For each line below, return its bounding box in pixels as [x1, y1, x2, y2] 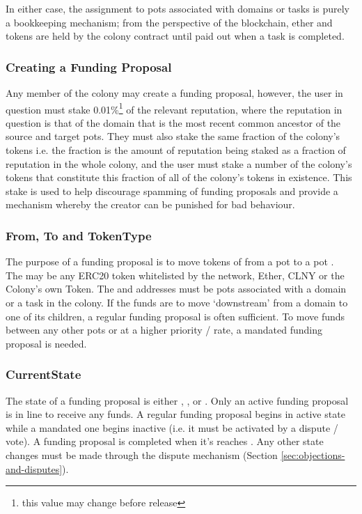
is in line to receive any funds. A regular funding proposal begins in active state [6, 407, 345, 421]
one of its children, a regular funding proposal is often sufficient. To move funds [6, 309, 345, 323]
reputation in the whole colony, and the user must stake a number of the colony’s [6, 156, 352, 171]
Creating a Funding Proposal [6, 58, 172, 75]
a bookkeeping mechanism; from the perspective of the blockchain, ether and [6, 15, 333, 29]
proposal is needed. [6, 336, 87, 350]
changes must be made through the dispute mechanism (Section [6, 447, 278, 462]
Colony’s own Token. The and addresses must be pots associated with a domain [6, 281, 347, 296]
